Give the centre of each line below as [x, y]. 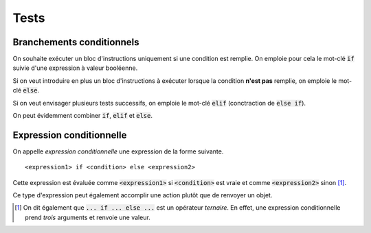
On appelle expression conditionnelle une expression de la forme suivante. [118, 151]
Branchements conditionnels [76, 42]
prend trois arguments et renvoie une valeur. [88, 217]
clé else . [26, 90]
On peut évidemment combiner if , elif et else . [83, 116]
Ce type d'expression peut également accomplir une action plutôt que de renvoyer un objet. [143, 195]
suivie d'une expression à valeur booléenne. [75, 68]
